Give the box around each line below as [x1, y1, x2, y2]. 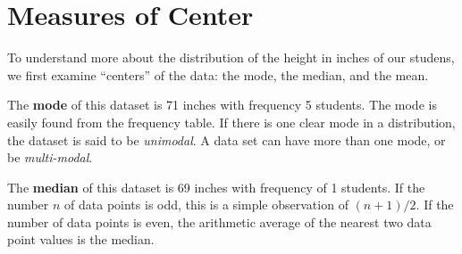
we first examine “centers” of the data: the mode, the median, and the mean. [7, 65, 429, 84]
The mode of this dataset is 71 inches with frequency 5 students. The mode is [7, 95, 437, 114]
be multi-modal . [7, 148, 93, 167]
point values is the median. [7, 230, 155, 249]
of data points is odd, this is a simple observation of [64, 195, 349, 214]
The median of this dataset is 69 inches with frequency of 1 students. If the [7, 177, 425, 196]
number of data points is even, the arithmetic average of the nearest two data [7, 212, 432, 231]
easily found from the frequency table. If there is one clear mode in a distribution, [7, 112, 456, 131]
